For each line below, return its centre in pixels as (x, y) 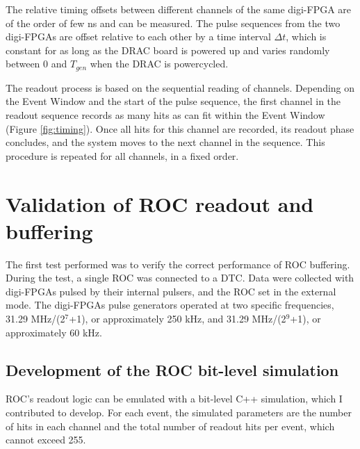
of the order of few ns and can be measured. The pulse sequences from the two (173, 23)
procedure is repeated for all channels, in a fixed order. (122, 155)
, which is (306, 36)
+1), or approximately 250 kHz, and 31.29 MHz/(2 (178, 319)
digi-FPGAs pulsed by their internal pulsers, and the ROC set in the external (171, 291)
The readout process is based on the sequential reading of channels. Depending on (180, 87)
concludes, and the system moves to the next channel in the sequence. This (165, 142)
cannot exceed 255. (46, 440)
